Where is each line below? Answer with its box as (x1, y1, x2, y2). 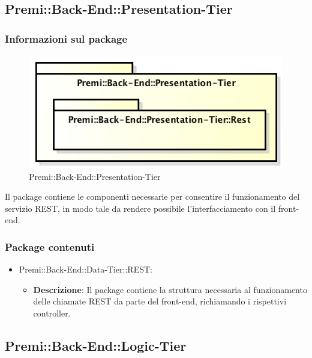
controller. (33, 306, 71, 319)
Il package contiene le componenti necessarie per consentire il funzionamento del (5, 190, 300, 203)
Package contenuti (5, 239, 95, 254)
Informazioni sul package (5, 31, 128, 46)
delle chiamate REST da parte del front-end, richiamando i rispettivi (33, 295, 287, 307)
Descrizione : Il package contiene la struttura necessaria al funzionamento (33, 283, 307, 295)
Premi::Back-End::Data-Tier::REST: (19, 263, 152, 276)
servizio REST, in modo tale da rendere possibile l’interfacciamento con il (5, 202, 276, 214)
